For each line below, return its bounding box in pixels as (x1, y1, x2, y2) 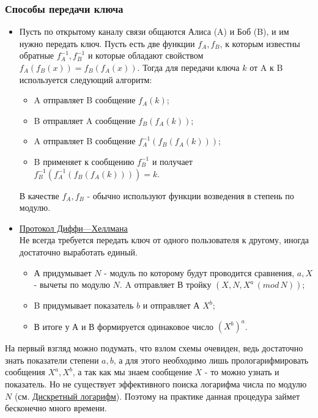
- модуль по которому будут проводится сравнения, (104, 266, 295, 279)
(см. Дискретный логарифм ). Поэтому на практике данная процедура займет (14, 389, 300, 402)
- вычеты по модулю (34, 278, 110, 291)
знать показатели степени (5, 353, 99, 366)
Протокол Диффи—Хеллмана (19, 221, 128, 234)
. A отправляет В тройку (119, 278, 212, 291)
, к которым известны (220, 37, 300, 50)
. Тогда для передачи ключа (137, 61, 240, 73)
